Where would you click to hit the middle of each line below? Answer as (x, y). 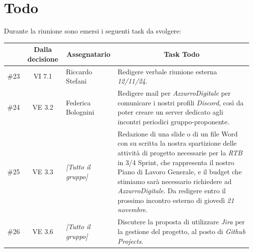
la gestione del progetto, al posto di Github (181, 231)
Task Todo (181, 54)
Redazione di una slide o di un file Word (178, 133)
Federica (78, 102)
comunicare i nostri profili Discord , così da (181, 102)
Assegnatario (88, 54)
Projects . (130, 241)
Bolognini (80, 112)
